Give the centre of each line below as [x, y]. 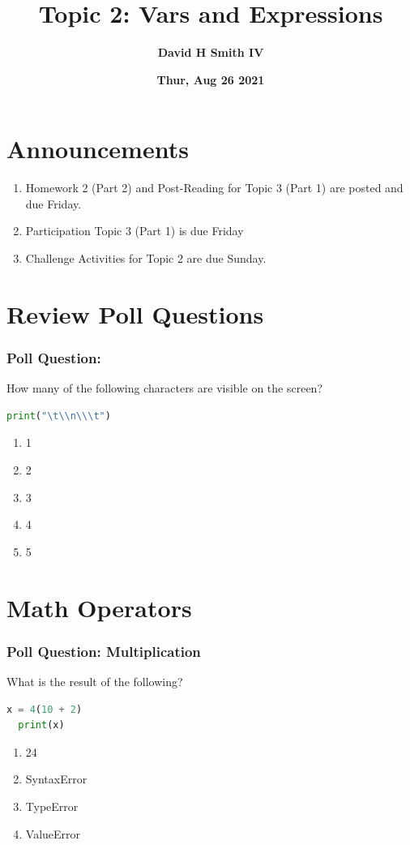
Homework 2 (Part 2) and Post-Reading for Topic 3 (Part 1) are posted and [214, 188]
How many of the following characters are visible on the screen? [165, 388]
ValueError [53, 833]
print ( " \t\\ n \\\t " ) [59, 416]
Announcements [98, 149]
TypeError [52, 806]
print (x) [41, 725]
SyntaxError [56, 779]
